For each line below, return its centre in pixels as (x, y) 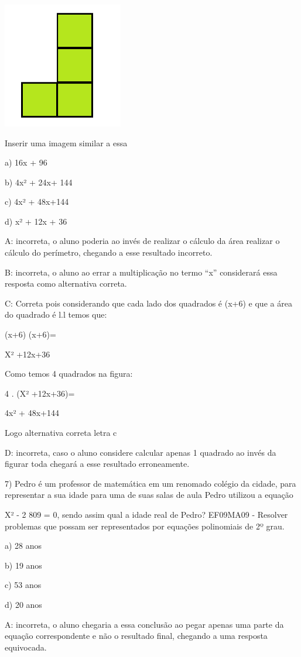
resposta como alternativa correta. (66, 283)
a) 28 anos (23, 546)
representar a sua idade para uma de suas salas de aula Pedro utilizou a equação (149, 495)
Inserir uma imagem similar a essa (66, 142)
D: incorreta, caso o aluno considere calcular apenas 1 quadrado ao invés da (141, 452)
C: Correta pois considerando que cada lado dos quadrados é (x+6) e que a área (148, 303)
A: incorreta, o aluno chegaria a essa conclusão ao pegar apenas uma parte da (144, 624)
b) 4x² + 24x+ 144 (39, 182)
